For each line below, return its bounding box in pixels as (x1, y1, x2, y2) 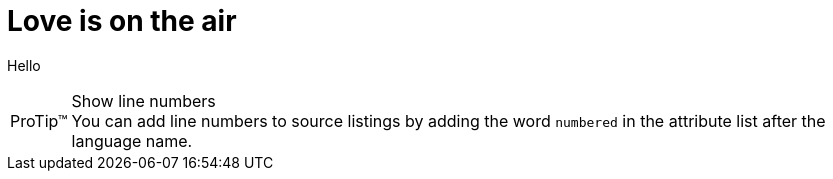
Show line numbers (71, 90, 216, 111)
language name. (71, 130, 193, 151)
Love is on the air (7, 4, 237, 38)
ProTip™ (10, 110, 68, 131)
